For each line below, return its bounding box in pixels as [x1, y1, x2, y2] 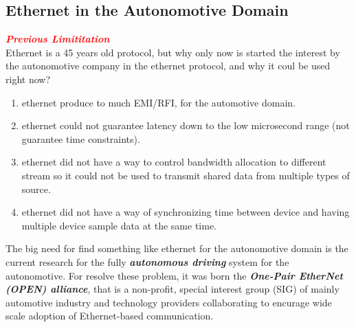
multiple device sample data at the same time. [21, 218, 217, 232]
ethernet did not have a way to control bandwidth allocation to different [21, 155, 326, 169]
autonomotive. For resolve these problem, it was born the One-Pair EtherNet [5, 268, 343, 282]
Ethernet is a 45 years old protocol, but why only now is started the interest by [5, 45, 340, 59]
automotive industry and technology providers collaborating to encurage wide [5, 295, 332, 309]
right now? [5, 71, 50, 86]
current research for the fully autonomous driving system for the [5, 254, 289, 269]
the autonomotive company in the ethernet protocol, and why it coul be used [5, 58, 331, 73]
